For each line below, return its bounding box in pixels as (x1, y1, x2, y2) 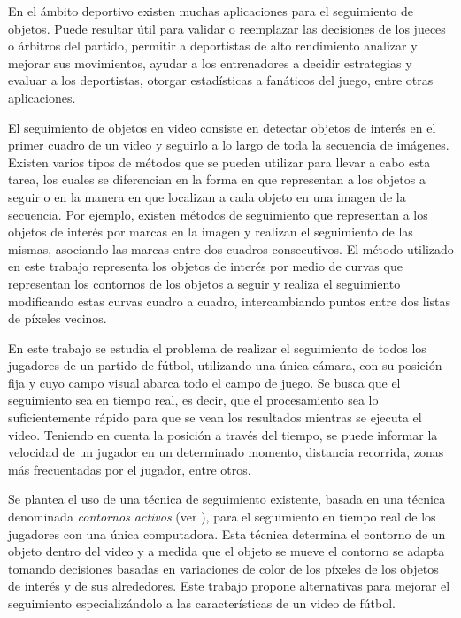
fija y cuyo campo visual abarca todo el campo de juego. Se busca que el (8, 373, 401, 391)
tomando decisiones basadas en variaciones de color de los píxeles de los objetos (8, 559, 439, 577)
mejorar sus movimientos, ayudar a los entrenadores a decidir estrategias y (8, 53, 412, 72)
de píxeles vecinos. (8, 309, 107, 328)
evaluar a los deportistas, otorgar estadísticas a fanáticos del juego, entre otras (8, 71, 434, 89)
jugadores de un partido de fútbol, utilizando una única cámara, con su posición (8, 356, 442, 375)
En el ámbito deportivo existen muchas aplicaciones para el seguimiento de (8, 2, 413, 19)
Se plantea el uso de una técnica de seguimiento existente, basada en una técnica (8, 490, 446, 508)
